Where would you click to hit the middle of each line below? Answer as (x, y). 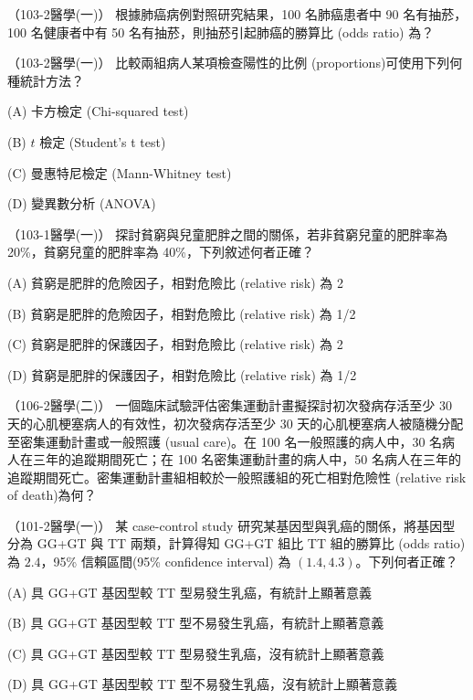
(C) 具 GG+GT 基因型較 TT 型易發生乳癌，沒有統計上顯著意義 (196, 653)
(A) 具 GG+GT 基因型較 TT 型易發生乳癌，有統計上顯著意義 (189, 592)
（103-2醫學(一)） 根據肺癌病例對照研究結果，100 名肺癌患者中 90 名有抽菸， (237, 14)
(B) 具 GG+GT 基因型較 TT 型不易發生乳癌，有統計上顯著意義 (196, 623)
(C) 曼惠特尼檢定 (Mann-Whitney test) (120, 172)
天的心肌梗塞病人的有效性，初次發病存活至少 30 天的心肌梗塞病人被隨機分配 (236, 423)
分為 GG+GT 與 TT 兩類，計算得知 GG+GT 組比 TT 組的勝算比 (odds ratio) (236, 543)
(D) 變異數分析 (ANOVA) (82, 203)
